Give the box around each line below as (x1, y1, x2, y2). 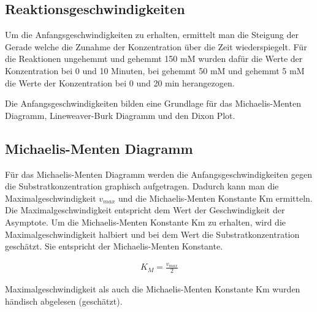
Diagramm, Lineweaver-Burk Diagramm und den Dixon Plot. (5, 108, 235, 121)
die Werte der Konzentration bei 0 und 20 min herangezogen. (5, 76, 235, 89)
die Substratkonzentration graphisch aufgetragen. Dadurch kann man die (5, 180, 279, 192)
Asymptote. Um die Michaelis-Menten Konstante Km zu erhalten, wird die (5, 215, 286, 228)
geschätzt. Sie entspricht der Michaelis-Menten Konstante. (5, 240, 223, 253)
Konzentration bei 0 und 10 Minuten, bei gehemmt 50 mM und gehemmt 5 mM (5, 64, 305, 77)
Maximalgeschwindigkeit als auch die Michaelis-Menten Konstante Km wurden (5, 283, 300, 295)
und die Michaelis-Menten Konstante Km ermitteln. (118, 191, 313, 204)
